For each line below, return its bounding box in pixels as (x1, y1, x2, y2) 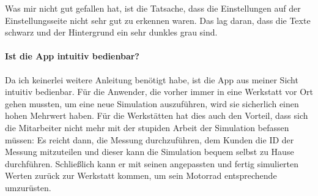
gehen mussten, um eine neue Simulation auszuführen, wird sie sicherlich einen (5, 97, 299, 110)
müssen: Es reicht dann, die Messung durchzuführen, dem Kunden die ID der (5, 133, 294, 146)
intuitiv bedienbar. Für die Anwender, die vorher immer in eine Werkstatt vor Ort (5, 85, 313, 98)
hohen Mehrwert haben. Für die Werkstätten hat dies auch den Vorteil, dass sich (5, 109, 308, 122)
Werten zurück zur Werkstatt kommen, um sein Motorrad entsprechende (5, 169, 277, 182)
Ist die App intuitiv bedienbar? (5, 50, 139, 62)
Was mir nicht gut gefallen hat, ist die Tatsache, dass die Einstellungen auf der (5, 2, 301, 14)
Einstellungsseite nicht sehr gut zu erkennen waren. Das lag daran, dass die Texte (5, 13, 311, 26)
